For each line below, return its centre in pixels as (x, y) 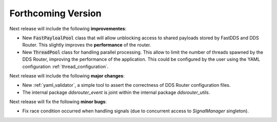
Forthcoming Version (56, 13)
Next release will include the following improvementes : (68, 29)
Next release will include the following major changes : (67, 76)
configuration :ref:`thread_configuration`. (65, 66)
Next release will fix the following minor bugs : (58, 102)
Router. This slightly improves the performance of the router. (87, 45)
